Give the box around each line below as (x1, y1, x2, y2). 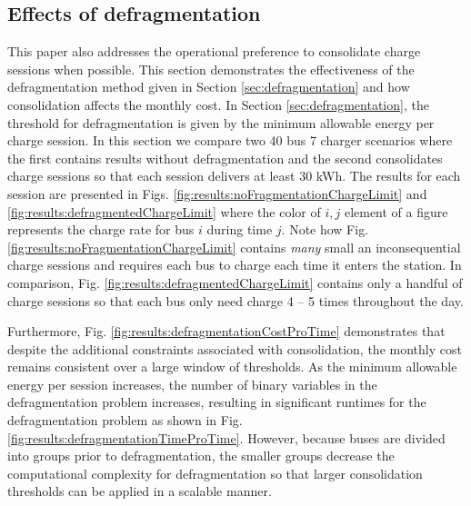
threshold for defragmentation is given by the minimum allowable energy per (7, 113, 435, 132)
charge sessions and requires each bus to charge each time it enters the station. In (7, 255, 462, 274)
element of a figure (344, 202, 448, 221)
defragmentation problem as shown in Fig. (7, 411, 243, 430)
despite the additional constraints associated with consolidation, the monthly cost (7, 339, 462, 358)
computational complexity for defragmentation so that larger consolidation (7, 463, 423, 482)
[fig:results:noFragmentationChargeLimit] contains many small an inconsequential (7, 237, 461, 256)
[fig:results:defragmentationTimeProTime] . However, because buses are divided (7, 428, 446, 447)
